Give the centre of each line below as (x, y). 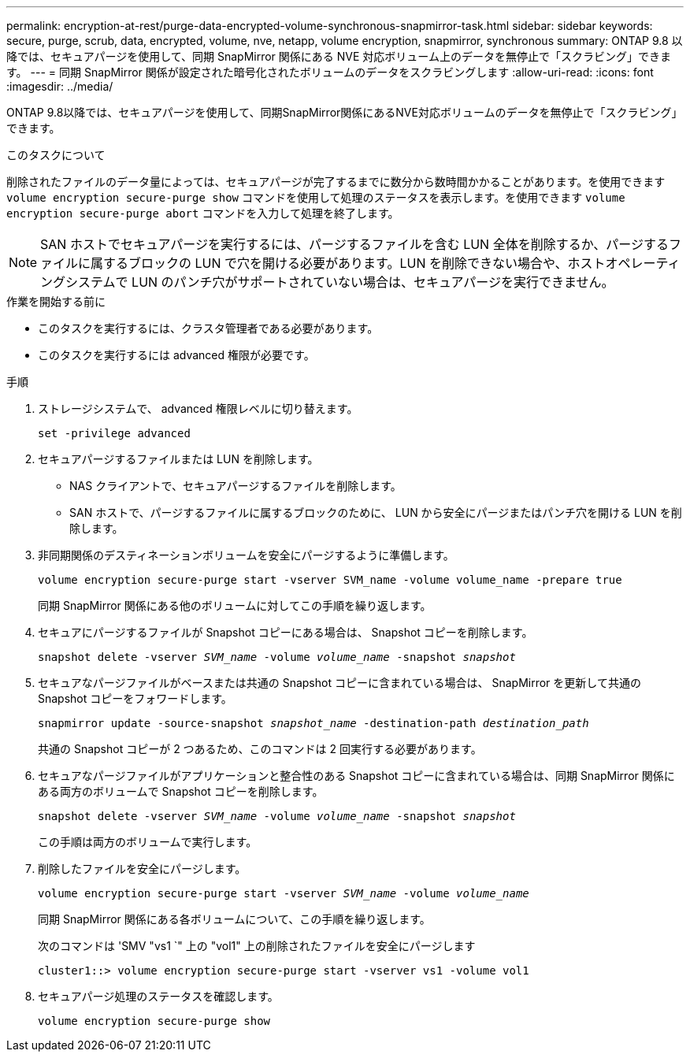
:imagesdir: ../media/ (60, 86)
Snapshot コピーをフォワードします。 (135, 698)
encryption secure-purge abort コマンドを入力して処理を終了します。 (203, 213)
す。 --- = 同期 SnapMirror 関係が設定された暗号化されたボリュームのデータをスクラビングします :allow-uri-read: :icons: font (330, 72)
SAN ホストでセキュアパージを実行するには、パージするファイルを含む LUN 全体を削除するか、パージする (355, 244)
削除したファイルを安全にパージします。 (142, 869)
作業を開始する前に (56, 301)
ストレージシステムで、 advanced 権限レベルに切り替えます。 (198, 408)
